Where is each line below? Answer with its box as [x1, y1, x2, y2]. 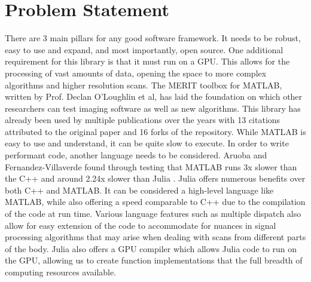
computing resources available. [5, 266, 117, 278]
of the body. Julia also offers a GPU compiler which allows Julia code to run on [5, 242, 297, 255]
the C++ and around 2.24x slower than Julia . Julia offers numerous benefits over [5, 172, 306, 185]
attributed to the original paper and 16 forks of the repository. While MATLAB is [5, 125, 306, 137]
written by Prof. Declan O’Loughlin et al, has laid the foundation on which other [5, 90, 303, 103]
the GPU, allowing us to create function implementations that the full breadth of [5, 254, 303, 266]
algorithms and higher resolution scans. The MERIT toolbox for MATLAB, [5, 78, 282, 91]
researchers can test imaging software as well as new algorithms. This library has [5, 102, 301, 114]
